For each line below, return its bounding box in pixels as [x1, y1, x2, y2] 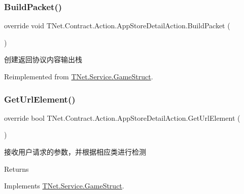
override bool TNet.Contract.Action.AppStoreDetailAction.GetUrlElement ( [4, 112, 240, 123]
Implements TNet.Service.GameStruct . [4, 180, 124, 191]
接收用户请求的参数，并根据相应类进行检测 [4, 147, 146, 157]
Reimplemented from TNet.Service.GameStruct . [4, 71, 153, 81]
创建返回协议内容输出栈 [4, 54, 82, 65]
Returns [4, 163, 29, 174]
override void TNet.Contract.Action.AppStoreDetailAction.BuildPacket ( [4, 20, 230, 31]
